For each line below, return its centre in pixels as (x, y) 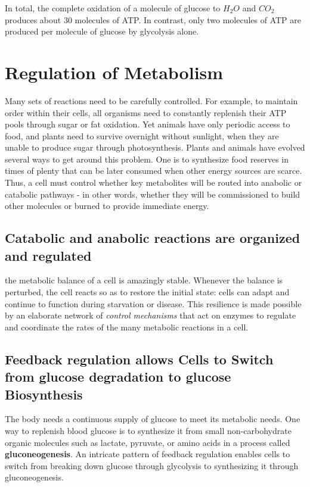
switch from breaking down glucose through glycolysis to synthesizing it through (152, 465)
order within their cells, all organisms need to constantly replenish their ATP (146, 112)
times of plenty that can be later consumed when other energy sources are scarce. (154, 171)
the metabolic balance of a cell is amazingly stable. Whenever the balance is (144, 280)
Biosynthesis (44, 394)
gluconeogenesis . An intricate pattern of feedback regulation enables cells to (148, 454)
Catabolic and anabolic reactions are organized (153, 238)
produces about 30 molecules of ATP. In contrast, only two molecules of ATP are (153, 19)
